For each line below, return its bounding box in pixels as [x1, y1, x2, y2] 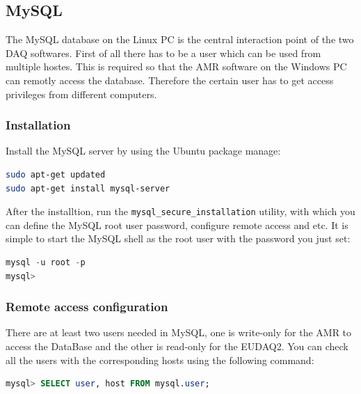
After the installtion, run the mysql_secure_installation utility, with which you [6, 204, 355, 219]
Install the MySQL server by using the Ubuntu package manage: [6, 143, 281, 158]
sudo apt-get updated [6, 169, 106, 180]
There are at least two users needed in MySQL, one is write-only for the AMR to [6, 325, 352, 340]
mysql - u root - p [6, 258, 86, 268]
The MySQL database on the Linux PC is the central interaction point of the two [6, 32, 354, 47]
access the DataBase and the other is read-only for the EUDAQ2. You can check [6, 339, 348, 354]
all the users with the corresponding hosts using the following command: [6, 352, 314, 367]
